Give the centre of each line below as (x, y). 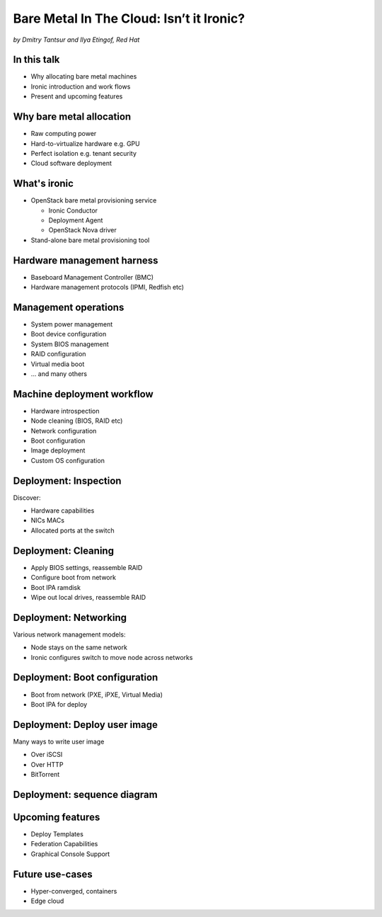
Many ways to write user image (59, 741)
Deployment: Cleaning (64, 551)
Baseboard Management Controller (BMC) (92, 277)
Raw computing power (64, 134)
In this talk (36, 60)
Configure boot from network (74, 578)
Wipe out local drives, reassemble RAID (88, 597)
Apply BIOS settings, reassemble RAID (87, 567)
